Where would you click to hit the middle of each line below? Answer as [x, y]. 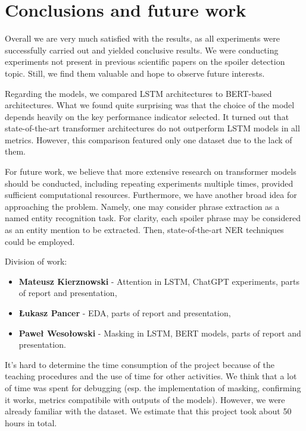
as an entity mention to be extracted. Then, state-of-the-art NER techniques [144, 230]
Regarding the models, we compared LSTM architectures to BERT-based [138, 93]
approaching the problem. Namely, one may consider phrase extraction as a [142, 206]
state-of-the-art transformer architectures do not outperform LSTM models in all [152, 128]
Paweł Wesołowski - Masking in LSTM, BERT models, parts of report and [160, 333]
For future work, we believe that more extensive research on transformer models [151, 172]
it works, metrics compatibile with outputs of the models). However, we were [145, 399]
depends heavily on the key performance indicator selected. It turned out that [147, 116]
